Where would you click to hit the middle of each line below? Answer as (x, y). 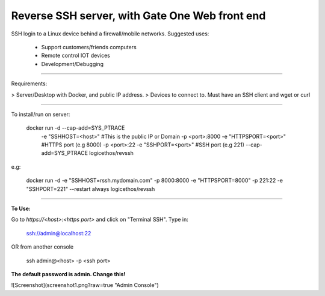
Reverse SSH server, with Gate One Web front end (138, 16)
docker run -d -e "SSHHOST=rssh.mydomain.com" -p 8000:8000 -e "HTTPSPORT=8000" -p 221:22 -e (154, 181)
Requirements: (29, 83)
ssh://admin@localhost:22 (59, 233)
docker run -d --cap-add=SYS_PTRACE (76, 128)
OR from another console (42, 247)
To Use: (21, 209)
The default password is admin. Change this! (68, 274)
